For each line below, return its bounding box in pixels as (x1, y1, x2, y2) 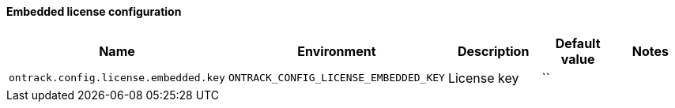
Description (457, 43, 530, 59)
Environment (297, 43, 376, 59)
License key (447, 69, 519, 86)
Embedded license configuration (6, 5, 182, 18)
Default (555, 35, 601, 51)
